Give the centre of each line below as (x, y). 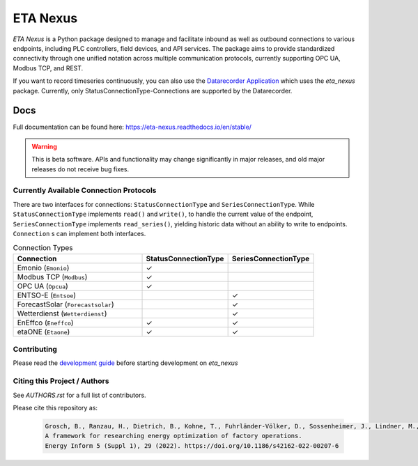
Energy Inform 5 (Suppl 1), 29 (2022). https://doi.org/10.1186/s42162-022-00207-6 (192, 445)
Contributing (35, 350)
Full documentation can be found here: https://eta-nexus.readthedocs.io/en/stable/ (132, 127)
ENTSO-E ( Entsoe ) (47, 295)
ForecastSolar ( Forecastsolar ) (65, 304)
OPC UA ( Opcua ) (43, 286)
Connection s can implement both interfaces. (79, 233)
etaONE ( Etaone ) (44, 332)
